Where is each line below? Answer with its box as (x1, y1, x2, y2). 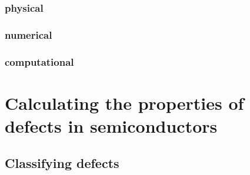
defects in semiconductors (5, 113, 218, 137)
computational (5, 54, 74, 69)
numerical (5, 27, 52, 42)
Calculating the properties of (5, 90, 244, 115)
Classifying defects (5, 154, 119, 172)
